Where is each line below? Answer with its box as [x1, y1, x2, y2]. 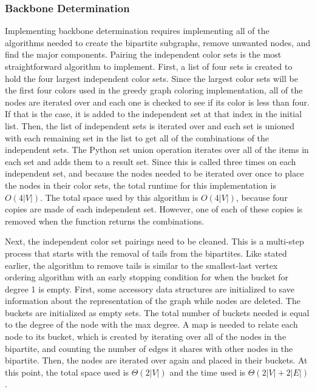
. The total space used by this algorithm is [40, 191, 198, 203]
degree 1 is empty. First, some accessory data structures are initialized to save [5, 282, 294, 295]
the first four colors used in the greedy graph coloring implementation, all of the [5, 84, 303, 96]
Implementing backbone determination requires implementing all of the [5, 24, 269, 37]
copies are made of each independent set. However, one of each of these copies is [5, 203, 303, 215]
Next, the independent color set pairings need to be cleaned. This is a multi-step [5, 235, 304, 248]
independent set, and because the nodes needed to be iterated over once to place [5, 167, 304, 180]
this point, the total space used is [5, 365, 129, 378]
